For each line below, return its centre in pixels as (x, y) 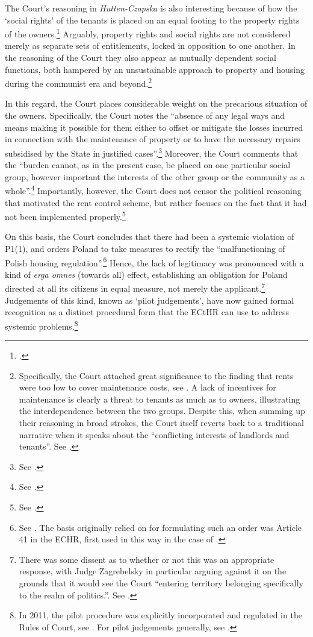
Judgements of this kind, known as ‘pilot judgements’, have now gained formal (150, 300)
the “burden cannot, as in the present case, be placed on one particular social (148, 165)
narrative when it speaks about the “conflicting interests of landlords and (154, 434)
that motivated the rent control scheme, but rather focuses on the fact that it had (156, 202)
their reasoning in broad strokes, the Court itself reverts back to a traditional (162, 423)
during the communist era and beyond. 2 (79, 82)
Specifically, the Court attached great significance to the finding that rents (156, 375)
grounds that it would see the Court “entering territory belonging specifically (161, 583)
